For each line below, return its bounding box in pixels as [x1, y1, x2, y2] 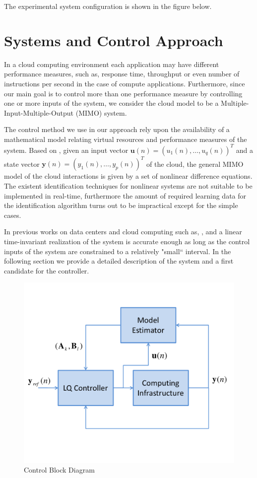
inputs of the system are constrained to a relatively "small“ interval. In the [4, 246, 231, 256]
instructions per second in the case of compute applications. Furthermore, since [4, 78, 245, 88]
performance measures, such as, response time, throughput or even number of [4, 68, 240, 79]
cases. [4, 209, 21, 220]
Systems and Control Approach [4, 30, 223, 50]
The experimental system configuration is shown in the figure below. [4, 1, 212, 11]
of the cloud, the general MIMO [146, 158, 244, 169]
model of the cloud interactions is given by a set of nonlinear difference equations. [4, 171, 253, 181]
